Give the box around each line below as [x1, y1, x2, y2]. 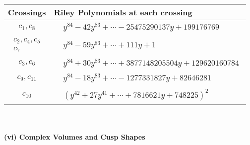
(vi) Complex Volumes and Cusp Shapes [4, 131, 145, 142]
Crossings [8, 6, 46, 18]
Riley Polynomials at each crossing [54, 6, 192, 18]
